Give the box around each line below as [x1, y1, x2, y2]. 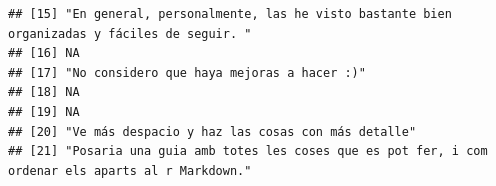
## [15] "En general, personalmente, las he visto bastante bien [8, 7, 452, 21]
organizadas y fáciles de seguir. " [8, 26, 252, 41]
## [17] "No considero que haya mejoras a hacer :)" [8, 65, 366, 80]
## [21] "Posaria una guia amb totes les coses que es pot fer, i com [8, 144, 488, 159]
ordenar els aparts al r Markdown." [8, 163, 252, 178]
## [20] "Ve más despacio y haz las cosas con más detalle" [8, 124, 417, 139]
